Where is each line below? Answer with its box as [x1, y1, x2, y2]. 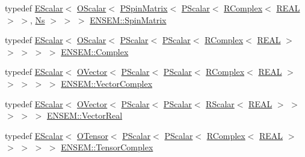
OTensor [77, 129, 108, 141]
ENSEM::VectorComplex [61, 77, 153, 89]
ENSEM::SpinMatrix [90, 13, 167, 26]
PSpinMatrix [120, 2, 168, 14]
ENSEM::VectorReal [46, 109, 123, 122]
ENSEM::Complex [61, 45, 129, 58]
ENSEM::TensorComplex [61, 141, 153, 153]
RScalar [206, 97, 235, 110]
